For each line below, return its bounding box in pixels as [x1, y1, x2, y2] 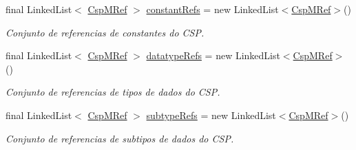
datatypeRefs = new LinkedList [146, 48, 280, 63]
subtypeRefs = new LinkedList [146, 107, 276, 122]
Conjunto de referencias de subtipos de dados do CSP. [6, 131, 234, 145]
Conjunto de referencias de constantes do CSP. [6, 25, 205, 39]
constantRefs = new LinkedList [146, 2, 279, 16]
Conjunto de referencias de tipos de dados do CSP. [6, 85, 220, 99]
